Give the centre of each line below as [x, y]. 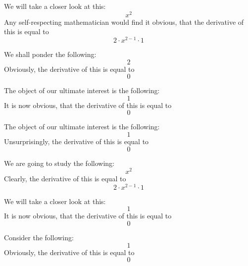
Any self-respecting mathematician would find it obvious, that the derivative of [124, 22]
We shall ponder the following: [50, 54]
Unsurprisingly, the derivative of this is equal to [76, 141]
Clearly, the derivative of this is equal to [65, 179]
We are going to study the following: [59, 163]
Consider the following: [39, 238]
